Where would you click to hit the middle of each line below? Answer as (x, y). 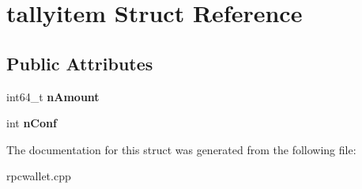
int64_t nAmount (53, 96)
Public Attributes (80, 63)
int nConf (32, 123)
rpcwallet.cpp (39, 176)
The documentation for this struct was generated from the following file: (181, 149)
